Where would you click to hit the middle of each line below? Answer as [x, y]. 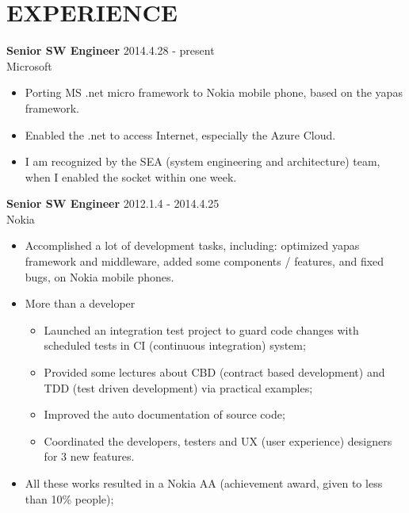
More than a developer [80, 303]
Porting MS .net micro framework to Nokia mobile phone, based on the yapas [214, 92]
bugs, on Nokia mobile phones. [99, 276]
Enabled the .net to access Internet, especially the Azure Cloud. [180, 134]
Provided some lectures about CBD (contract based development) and [214, 372]
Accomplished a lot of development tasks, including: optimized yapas [192, 245]
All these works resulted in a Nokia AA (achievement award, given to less [204, 483]
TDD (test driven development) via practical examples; [178, 387]
